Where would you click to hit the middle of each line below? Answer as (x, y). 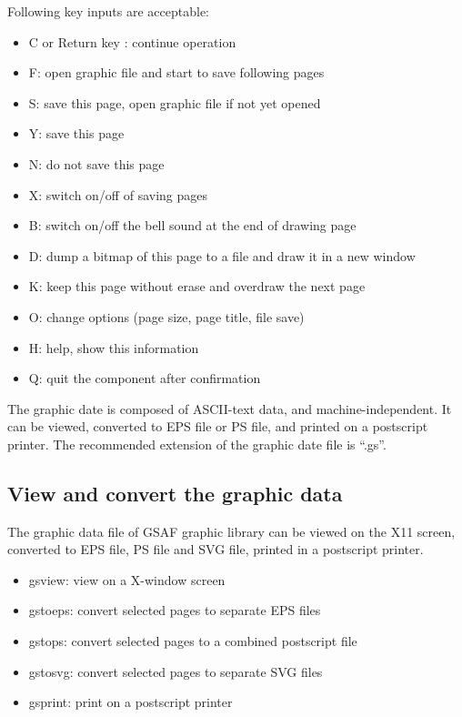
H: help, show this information (114, 347)
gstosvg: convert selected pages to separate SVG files (176, 671)
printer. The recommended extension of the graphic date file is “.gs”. (197, 444)
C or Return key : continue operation (132, 41)
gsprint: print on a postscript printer (131, 702)
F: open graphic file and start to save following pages (176, 72)
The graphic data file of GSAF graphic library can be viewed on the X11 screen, (231, 531)
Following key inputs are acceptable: (108, 11)
